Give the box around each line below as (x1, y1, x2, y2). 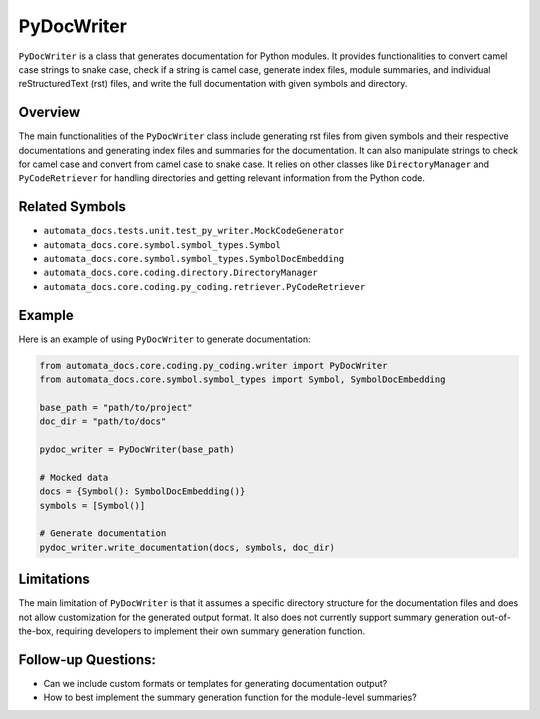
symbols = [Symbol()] (39, 500, 146, 511)
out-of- (481, 611, 512, 623)
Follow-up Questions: (18, 651, 157, 668)
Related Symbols (18, 198, 127, 215)
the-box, (18, 625, 54, 637)
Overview (18, 104, 81, 121)
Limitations (18, 571, 90, 588)
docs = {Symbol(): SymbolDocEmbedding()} (39, 486, 246, 497)
